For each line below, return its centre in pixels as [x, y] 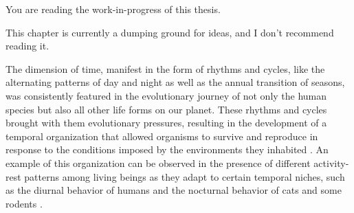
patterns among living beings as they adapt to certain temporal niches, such [185, 176]
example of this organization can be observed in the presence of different [158, 162]
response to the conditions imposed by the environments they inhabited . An [167, 149]
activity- [331, 162]
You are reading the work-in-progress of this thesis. [113, 9]
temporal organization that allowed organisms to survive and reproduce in [162, 136]
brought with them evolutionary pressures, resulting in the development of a [166, 123]
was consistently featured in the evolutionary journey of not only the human [166, 95]
